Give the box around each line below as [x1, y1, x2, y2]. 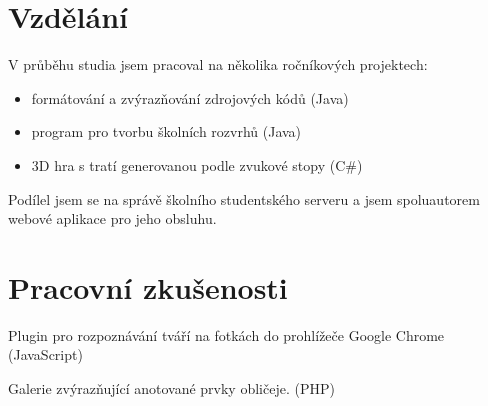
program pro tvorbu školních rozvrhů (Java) [31, 121, 302, 142]
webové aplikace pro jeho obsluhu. [8, 208, 217, 229]
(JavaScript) [8, 344, 83, 365]
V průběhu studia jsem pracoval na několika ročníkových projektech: [8, 54, 428, 75]
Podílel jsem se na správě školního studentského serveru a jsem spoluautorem [8, 188, 480, 209]
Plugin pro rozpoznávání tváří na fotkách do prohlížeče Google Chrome [8, 324, 445, 345]
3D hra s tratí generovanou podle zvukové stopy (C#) [31, 154, 363, 175]
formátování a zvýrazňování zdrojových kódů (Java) [31, 87, 349, 108]
